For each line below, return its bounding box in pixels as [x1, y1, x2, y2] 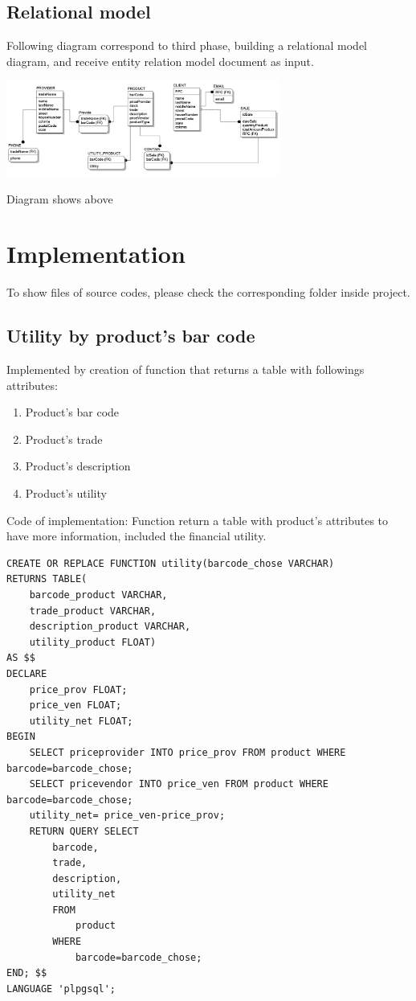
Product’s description [25, 457, 131, 474]
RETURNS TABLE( [6, 573, 88, 585]
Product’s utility [25, 485, 107, 502]
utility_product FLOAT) [29, 636, 157, 648]
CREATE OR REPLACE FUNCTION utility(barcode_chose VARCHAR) [6, 557, 335, 569]
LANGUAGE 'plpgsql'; [6, 983, 116, 995]
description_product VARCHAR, [29, 621, 191, 633]
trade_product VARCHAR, [29, 605, 157, 617]
